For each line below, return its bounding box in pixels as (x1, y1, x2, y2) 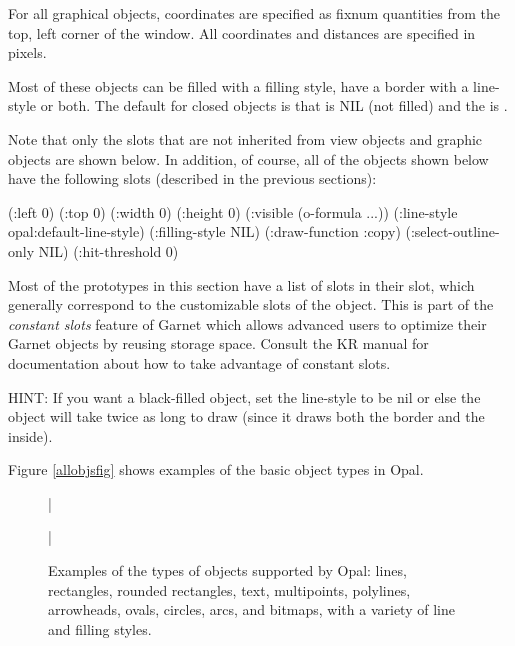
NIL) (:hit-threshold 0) (38, 240, 179, 261)
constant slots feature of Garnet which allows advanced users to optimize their (8, 313, 487, 334)
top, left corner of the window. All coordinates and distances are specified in (8, 22, 476, 43)
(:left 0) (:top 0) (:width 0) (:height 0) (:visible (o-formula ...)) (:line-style (8, 201, 458, 222)
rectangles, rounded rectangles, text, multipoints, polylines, (48, 579, 411, 600)
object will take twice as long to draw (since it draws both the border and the (8, 406, 485, 427)
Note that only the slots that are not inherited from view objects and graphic (8, 128, 483, 149)
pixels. (8, 42, 47, 63)
